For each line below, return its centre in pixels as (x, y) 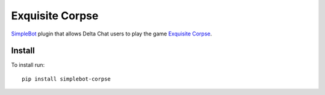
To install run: (28, 65)
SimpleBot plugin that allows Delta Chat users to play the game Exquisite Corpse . (112, 34)
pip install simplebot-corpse (67, 79)
